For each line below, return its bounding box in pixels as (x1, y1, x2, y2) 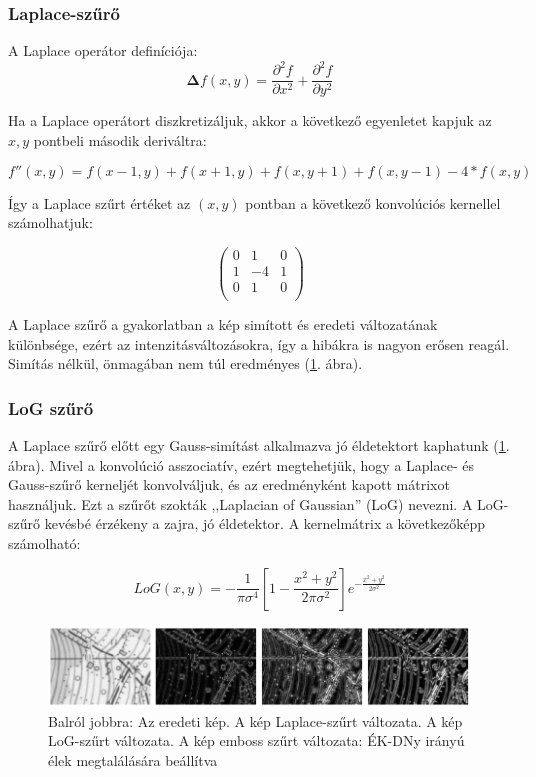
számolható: (8, 532, 81, 553)
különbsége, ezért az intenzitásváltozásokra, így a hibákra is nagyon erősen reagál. (8, 333, 510, 354)
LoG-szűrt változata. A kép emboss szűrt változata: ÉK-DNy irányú (48, 730, 465, 751)
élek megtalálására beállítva (48, 750, 218, 771)
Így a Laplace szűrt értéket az (8, 192, 191, 213)
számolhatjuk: (8, 212, 93, 233)
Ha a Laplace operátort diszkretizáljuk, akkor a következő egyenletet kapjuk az (8, 110, 492, 131)
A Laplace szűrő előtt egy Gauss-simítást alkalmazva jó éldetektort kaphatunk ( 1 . (8, 434, 510, 455)
